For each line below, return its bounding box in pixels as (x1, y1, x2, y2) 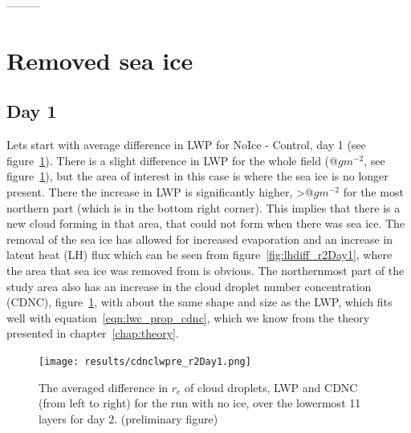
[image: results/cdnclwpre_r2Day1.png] (39, 355, 251, 367)
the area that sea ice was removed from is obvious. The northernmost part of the (6, 261, 405, 278)
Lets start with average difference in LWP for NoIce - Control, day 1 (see (6, 136, 366, 153)
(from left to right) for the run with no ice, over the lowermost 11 (39, 395, 361, 411)
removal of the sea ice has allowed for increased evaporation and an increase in (6, 230, 393, 247)
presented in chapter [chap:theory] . (6, 325, 179, 342)
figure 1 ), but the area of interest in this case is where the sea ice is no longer (6, 168, 389, 184)
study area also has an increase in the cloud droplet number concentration (6, 277, 372, 294)
